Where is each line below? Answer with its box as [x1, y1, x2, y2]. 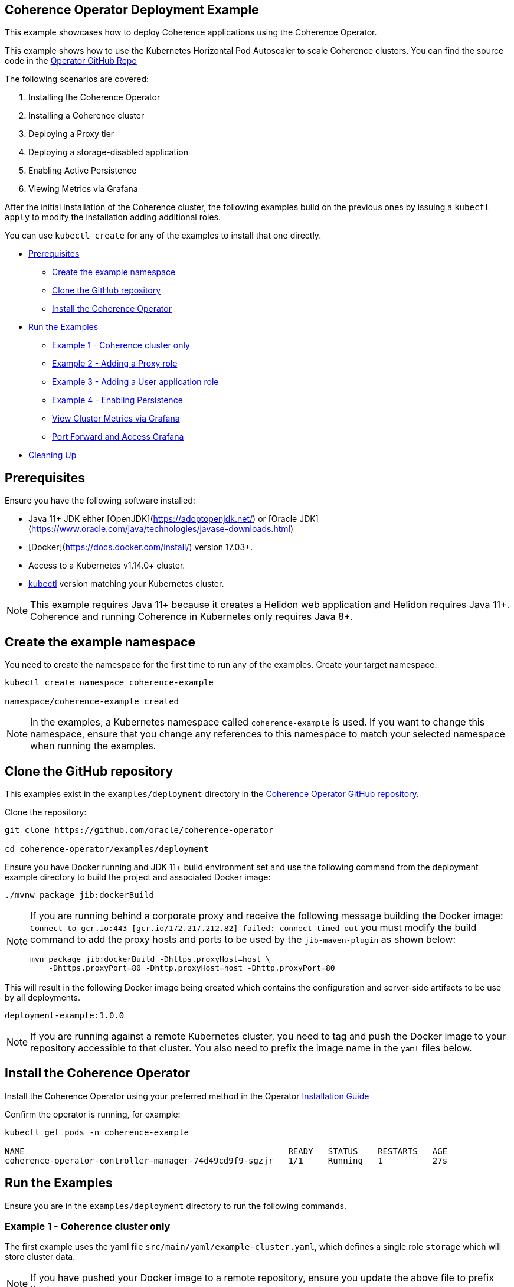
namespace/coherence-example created [5, 697, 179, 707]
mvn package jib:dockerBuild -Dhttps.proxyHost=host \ [30, 954, 271, 963]
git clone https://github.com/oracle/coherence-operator [5, 825, 274, 835]
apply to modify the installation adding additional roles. [5, 212, 221, 223]
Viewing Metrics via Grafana [28, 184, 138, 194]
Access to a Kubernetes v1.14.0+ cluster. [28, 560, 185, 571]
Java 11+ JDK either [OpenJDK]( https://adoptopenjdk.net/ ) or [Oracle [28, 514, 297, 524]
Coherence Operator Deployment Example [5, 2, 259, 17]
